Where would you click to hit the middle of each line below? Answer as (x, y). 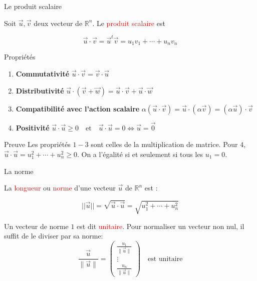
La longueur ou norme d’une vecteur (60, 188)
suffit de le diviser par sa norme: (54, 236)
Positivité (33, 127)
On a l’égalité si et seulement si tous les (142, 154)
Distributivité (40, 90)
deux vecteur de (58, 23)
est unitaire (165, 259)
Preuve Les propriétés (37, 144)
